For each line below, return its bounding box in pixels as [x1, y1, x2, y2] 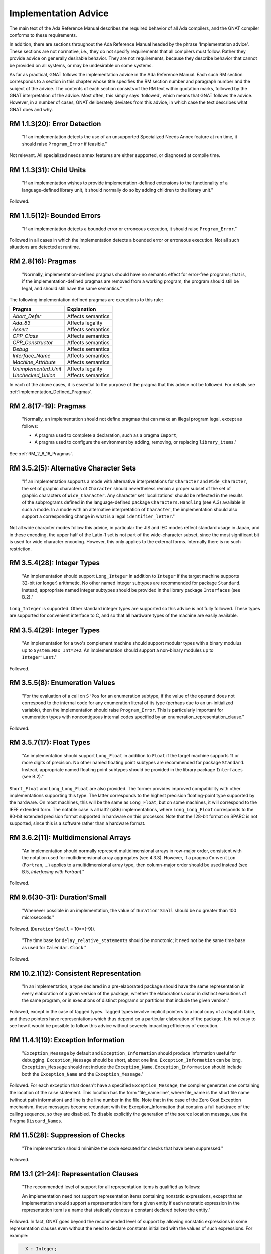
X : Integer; [25, 1246, 57, 1251]
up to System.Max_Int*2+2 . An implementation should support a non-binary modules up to [22, 647, 214, 653]
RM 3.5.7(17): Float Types [9, 738, 90, 747]
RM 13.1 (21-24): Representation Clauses [9, 1169, 139, 1178]
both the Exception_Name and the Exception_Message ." [22, 1071, 144, 1077]
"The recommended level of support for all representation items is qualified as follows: [22, 1184, 201, 1190]
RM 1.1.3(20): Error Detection [9, 119, 101, 128]
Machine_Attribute [12, 359, 56, 366]
